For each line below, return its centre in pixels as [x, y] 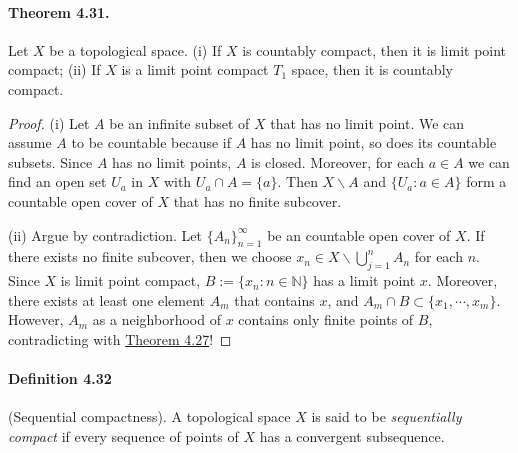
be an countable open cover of [359, 234]
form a [486, 181]
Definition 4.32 [60, 378]
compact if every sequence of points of [123, 435]
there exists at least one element [106, 299]
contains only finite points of [326, 319]
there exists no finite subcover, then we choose [150, 256]
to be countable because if [151, 142]
